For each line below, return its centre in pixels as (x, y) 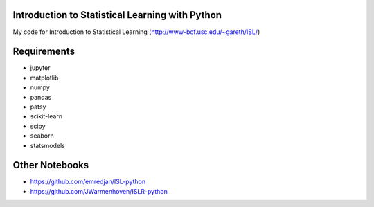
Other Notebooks (51, 165)
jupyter (40, 68)
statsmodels (47, 145)
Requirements (44, 52)
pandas (41, 97)
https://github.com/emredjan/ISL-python (88, 182)
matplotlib (44, 78)
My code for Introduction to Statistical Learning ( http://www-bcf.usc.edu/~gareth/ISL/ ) (136, 32)
